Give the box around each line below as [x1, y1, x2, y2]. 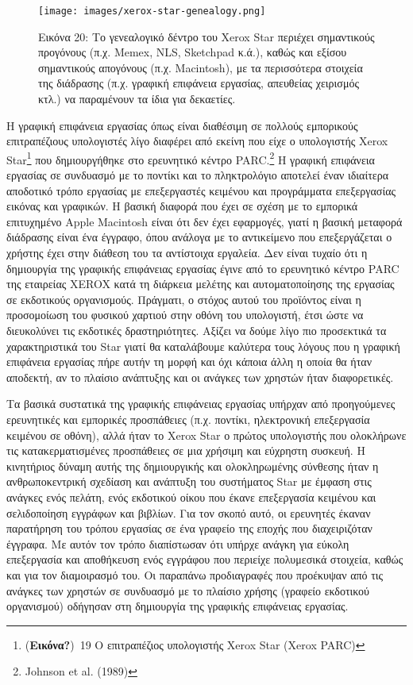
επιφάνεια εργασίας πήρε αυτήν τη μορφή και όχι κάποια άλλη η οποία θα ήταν [6, 353, 372, 370]
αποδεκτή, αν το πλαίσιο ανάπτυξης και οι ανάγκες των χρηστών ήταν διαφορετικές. [6, 368, 394, 385]
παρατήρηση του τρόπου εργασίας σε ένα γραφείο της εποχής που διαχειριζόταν [6, 520, 372, 537]
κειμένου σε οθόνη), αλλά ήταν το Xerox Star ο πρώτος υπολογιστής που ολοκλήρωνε [6, 426, 407, 443]
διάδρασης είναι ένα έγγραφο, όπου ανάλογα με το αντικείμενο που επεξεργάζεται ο [6, 229, 392, 245]
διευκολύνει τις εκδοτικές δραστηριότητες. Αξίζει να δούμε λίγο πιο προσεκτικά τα [6, 322, 387, 338]
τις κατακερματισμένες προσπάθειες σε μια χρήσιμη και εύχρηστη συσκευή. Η [6, 442, 365, 459]
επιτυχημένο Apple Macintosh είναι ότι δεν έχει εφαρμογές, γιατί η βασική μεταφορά [6, 213, 403, 229]
